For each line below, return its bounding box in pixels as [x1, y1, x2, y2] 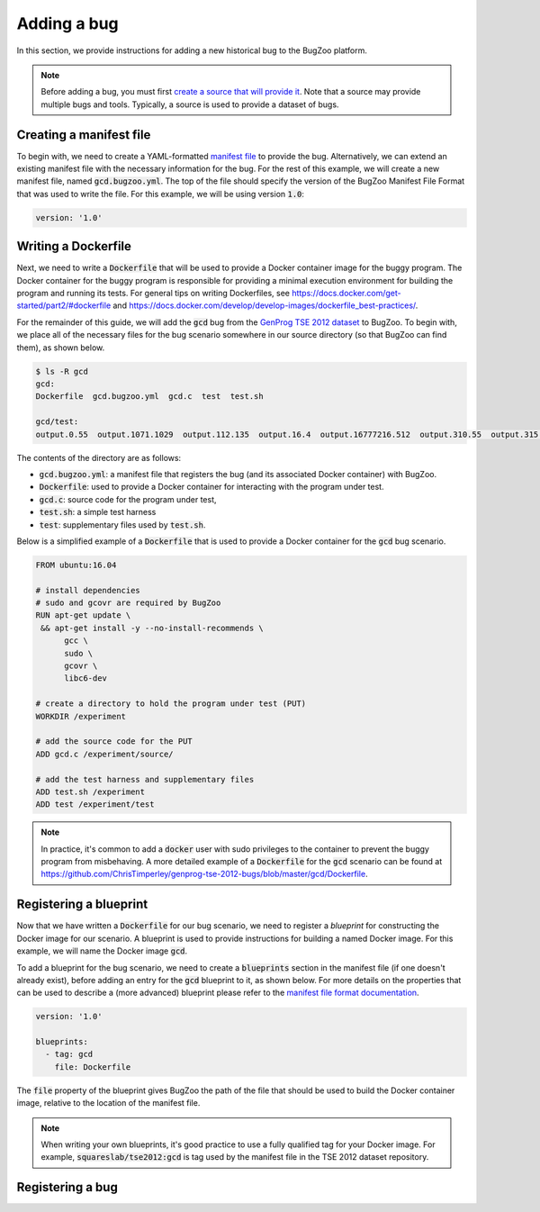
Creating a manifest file [16, 127, 151, 142]
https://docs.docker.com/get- [291, 288, 401, 299]
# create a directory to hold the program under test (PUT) [35, 699, 307, 709]
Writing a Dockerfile [16, 239, 132, 254]
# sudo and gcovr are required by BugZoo [35, 598, 221, 608]
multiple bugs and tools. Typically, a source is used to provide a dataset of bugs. [40, 99, 339, 110]
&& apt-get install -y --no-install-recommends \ [40, 622, 265, 633]
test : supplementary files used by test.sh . [39, 519, 206, 530]
